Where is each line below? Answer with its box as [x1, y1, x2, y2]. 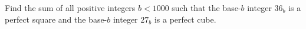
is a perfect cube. [154, 13, 216, 25]
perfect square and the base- [5, 13, 107, 25]
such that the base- [172, 2, 241, 13]
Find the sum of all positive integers [5, 2, 136, 13]
